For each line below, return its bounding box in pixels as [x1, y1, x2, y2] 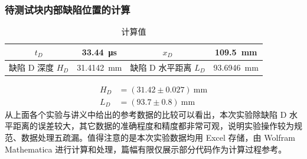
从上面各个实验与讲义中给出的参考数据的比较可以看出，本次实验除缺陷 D [5, 108, 287, 120]
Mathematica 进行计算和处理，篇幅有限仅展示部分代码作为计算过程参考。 [5, 143, 287, 155]
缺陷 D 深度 [9, 61, 54, 73]
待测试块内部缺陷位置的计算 [5, 2, 130, 16]
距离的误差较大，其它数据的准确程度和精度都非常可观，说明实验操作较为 [12, 120, 294, 132]
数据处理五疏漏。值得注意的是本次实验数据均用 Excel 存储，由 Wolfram [21, 131, 295, 143]
